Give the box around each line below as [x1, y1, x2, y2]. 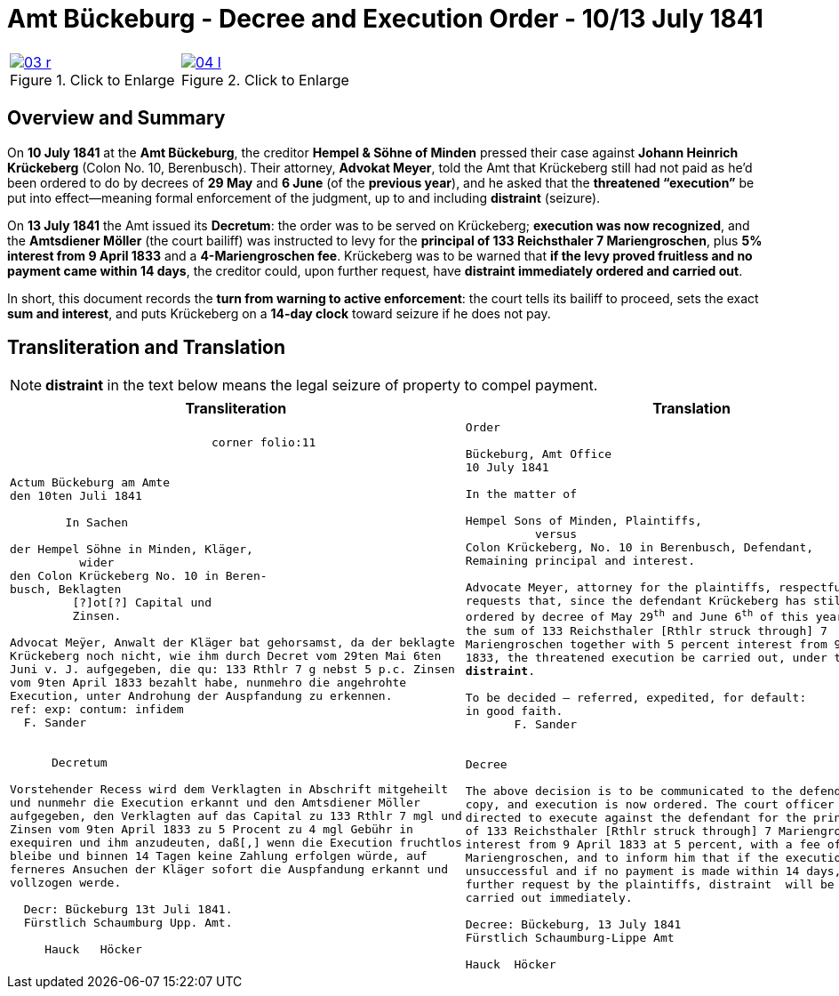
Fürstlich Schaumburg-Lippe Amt [465, 930, 675, 944]
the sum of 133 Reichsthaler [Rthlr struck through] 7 [465, 623, 827, 638]
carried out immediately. [465, 890, 633, 904]
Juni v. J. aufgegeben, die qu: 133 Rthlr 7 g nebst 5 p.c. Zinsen [10, 663, 455, 677]
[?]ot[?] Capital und [72, 596, 212, 610]
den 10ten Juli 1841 [10, 489, 142, 503]
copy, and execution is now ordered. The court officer [465, 797, 835, 811]
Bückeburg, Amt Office [465, 447, 612, 462]
